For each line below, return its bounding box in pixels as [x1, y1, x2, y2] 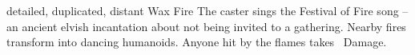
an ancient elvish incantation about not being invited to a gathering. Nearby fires [6, 18, 406, 34]
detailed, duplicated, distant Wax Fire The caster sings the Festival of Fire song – [6, 2, 409, 18]
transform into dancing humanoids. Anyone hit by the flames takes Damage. [6, 33, 387, 50]
